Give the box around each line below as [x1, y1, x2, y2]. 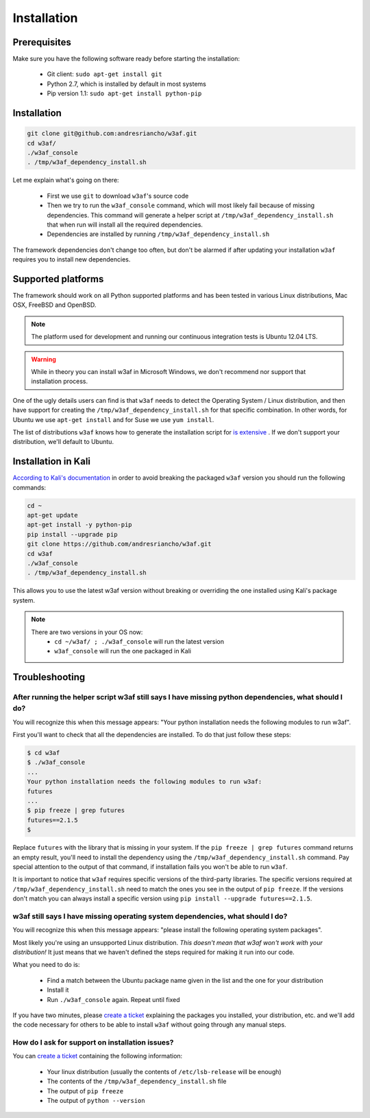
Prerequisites [12, 36, 71, 48]
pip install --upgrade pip [27, 531, 118, 538]
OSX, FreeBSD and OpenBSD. [12, 301, 97, 309]
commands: [12, 483, 47, 491]
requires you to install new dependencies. [12, 255, 131, 264]
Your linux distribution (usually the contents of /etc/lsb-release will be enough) [47, 1067, 282, 1075]
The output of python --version [47, 1097, 145, 1105]
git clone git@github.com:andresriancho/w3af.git [27, 130, 197, 137]
